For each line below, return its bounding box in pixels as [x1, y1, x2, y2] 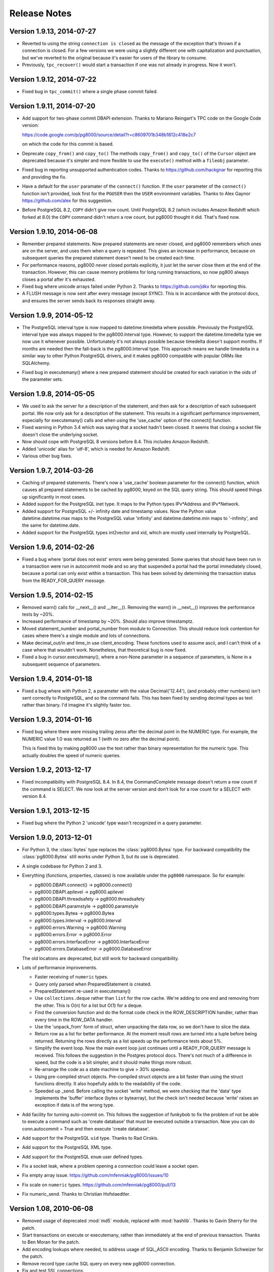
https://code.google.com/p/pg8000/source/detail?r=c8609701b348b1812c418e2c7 [22, 131, 196, 137]
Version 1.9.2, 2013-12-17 [9, 766, 91, 774]
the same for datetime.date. [22, 522, 80, 529]
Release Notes [9, 8, 72, 19]
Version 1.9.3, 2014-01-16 [9, 715, 92, 724]
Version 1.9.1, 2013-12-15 [9, 806, 90, 815]
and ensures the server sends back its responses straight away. [22, 298, 156, 304]
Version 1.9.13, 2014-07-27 [9, 27, 96, 36]
